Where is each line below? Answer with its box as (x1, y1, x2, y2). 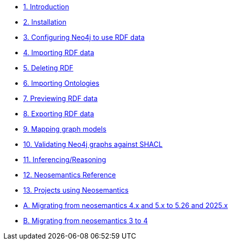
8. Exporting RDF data (23, 109, 94, 118)
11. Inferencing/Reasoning (23, 155, 106, 164)
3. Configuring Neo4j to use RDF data (23, 33, 145, 41)
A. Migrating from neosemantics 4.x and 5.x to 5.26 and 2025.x (23, 201, 228, 209)
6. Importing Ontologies (23, 79, 99, 87)
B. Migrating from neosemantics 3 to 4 (23, 216, 148, 225)
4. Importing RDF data (23, 48, 95, 57)
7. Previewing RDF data (23, 94, 98, 103)
